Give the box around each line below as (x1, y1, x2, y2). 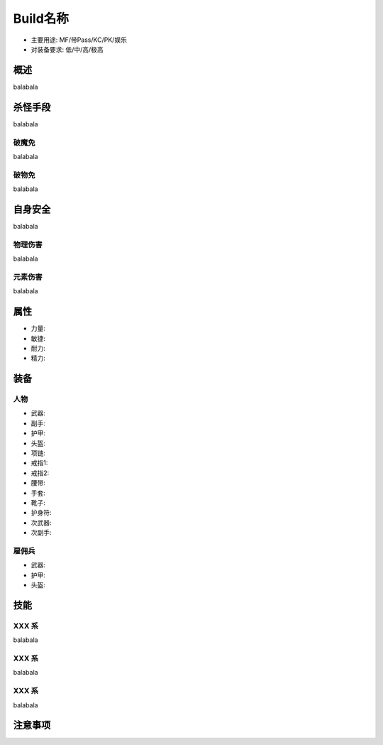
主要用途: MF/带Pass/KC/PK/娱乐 (30, 36, 128, 44)
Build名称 (13, 11, 69, 26)
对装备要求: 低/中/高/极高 (30, 45, 104, 53)
